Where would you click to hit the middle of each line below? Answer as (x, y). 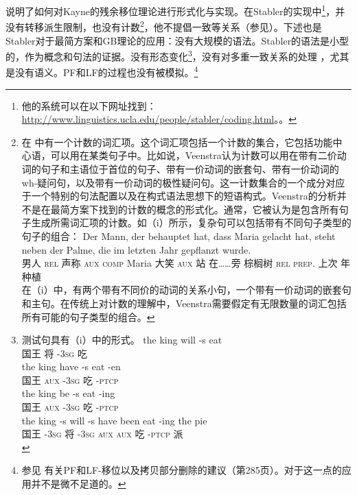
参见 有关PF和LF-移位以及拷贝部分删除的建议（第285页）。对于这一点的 (182, 470)
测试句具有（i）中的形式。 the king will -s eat (122, 340)
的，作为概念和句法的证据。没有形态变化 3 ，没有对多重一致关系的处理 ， (168, 55)
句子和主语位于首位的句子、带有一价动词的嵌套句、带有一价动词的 (190, 168)
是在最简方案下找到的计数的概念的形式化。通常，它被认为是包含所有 (185, 209)
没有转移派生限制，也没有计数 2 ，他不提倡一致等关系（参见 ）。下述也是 (164, 26)
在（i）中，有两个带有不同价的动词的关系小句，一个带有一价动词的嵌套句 (186, 290)
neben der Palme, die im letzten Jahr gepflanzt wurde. (136, 249)
